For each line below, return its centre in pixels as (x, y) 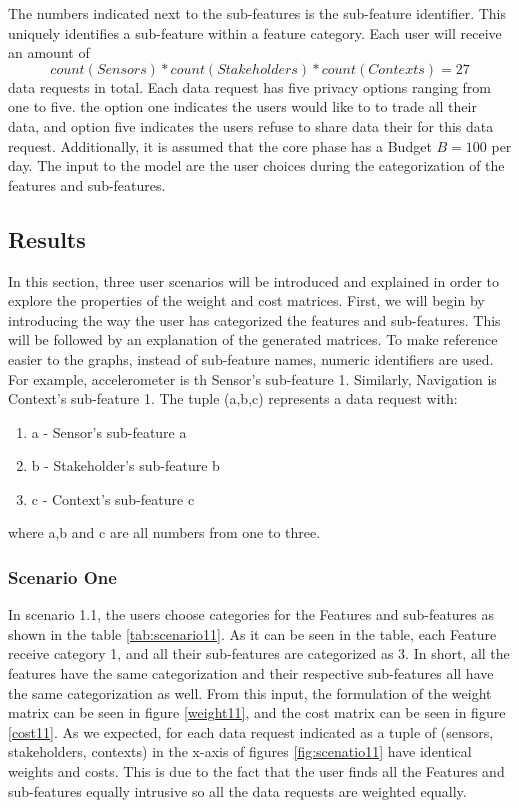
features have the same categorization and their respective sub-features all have (251, 673)
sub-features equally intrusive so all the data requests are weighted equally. (237, 790)
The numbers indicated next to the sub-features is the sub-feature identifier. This (257, 13)
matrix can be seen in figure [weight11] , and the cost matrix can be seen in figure (257, 712)
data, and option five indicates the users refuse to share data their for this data (251, 125)
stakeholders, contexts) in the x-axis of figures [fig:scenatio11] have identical (240, 751)
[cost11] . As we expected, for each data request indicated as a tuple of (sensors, (251, 731)
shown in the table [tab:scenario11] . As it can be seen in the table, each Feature (252, 633)
